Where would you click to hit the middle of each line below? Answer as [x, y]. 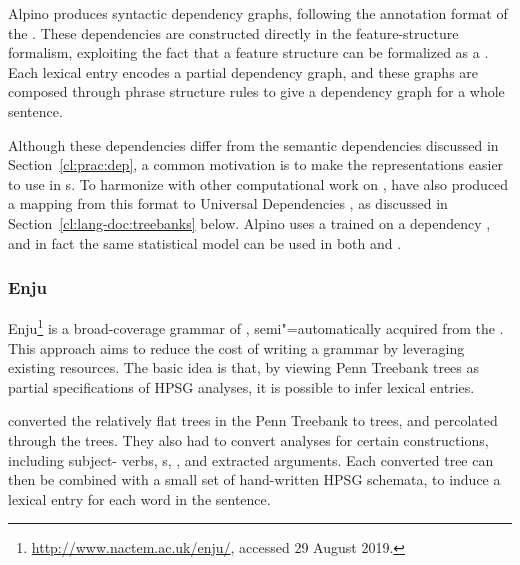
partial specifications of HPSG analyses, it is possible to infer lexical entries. [241, 386]
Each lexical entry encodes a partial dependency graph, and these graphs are [243, 71]
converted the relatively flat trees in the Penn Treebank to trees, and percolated [253, 420]
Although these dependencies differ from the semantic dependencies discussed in [253, 144]
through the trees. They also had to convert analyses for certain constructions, [248, 439]
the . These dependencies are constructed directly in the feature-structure [233, 32]
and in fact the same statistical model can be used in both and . [205, 242]
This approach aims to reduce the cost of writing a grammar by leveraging [236, 347]
